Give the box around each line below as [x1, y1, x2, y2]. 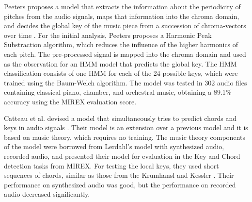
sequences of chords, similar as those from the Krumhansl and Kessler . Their [4, 170, 234, 180]
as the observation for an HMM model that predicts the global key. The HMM [4, 58, 237, 68]
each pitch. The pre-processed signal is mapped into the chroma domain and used [4, 49, 246, 59]
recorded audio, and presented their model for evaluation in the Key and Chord [4, 151, 240, 161]
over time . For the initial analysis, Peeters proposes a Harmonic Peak [4, 30, 212, 40]
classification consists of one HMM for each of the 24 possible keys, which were [4, 68, 238, 78]
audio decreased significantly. [4, 189, 90, 199]
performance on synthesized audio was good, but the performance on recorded [4, 179, 236, 189]
